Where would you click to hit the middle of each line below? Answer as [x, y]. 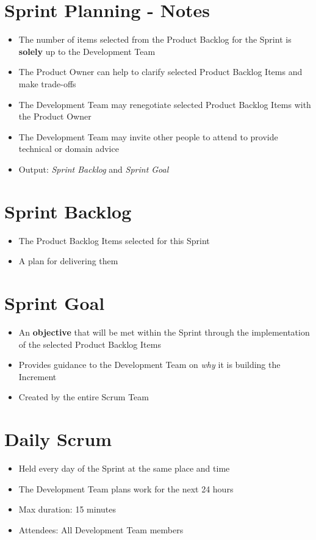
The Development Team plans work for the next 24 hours [126, 488]
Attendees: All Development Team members [101, 529]
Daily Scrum [58, 439]
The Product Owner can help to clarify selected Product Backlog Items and [160, 72]
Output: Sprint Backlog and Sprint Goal [94, 169]
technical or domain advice [69, 149]
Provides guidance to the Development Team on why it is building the [149, 365]
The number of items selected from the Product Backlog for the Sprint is [155, 39]
